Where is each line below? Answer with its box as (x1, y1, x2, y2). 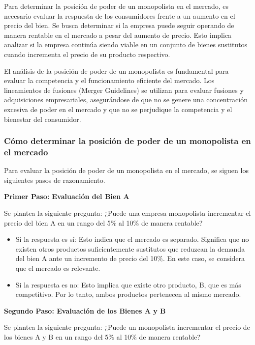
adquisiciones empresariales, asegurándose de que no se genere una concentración (4, 94, 248, 105)
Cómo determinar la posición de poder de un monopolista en (4, 135, 251, 147)
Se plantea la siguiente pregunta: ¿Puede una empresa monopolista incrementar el (4, 208, 251, 218)
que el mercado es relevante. (15, 263, 100, 273)
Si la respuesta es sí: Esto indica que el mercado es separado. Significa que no (15, 234, 249, 244)
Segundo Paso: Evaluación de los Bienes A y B (4, 305, 166, 316)
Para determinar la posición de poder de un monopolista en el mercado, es (4, 1, 229, 11)
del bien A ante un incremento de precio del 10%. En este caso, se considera (15, 253, 245, 263)
